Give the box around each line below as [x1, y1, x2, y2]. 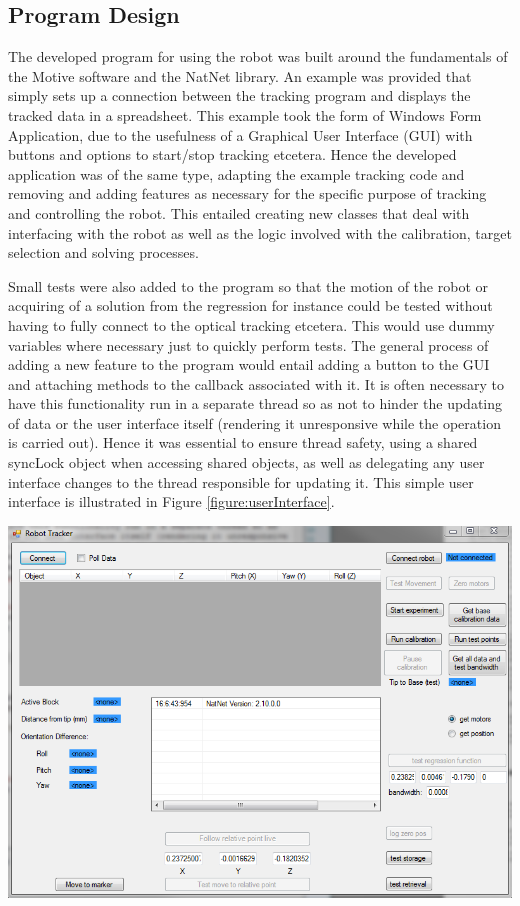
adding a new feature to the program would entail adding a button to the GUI [8, 354, 490, 375]
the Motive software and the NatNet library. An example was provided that [8, 65, 472, 86]
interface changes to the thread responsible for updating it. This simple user [8, 471, 474, 492]
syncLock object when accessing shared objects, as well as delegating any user [8, 452, 485, 473]
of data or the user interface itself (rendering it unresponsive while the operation [8, 412, 501, 433]
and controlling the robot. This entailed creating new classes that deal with [8, 202, 470, 223]
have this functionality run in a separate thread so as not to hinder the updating [8, 393, 503, 414]
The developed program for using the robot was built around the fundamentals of [8, 46, 508, 67]
